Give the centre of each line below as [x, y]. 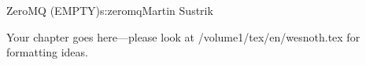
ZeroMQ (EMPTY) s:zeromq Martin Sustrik [110, 10]
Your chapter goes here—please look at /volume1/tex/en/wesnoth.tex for [183, 36]
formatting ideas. [47, 52]
